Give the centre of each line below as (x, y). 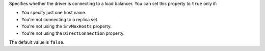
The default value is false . (37, 42)
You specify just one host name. (54, 13)
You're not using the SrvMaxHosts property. (66, 26)
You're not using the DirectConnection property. (73, 33)
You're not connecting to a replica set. (60, 19)
